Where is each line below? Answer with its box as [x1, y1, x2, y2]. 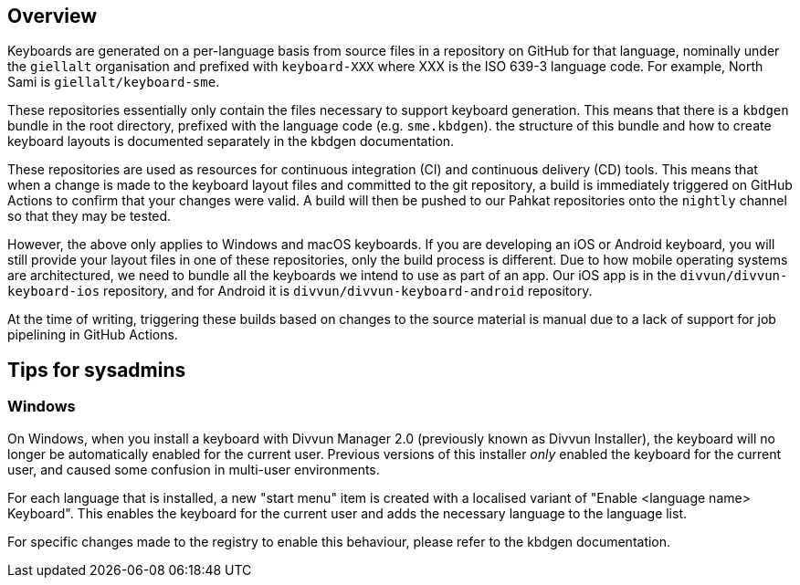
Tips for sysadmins [7, 358, 186, 381]
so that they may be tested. [7, 208, 172, 225]
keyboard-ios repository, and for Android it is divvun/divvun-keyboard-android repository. [7, 283, 593, 299]
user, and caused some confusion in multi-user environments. [7, 461, 380, 477]
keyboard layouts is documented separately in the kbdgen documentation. [7, 133, 455, 150]
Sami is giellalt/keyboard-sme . [7, 74, 220, 90]
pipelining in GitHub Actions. [7, 327, 178, 343]
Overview [7, 5, 98, 27]
